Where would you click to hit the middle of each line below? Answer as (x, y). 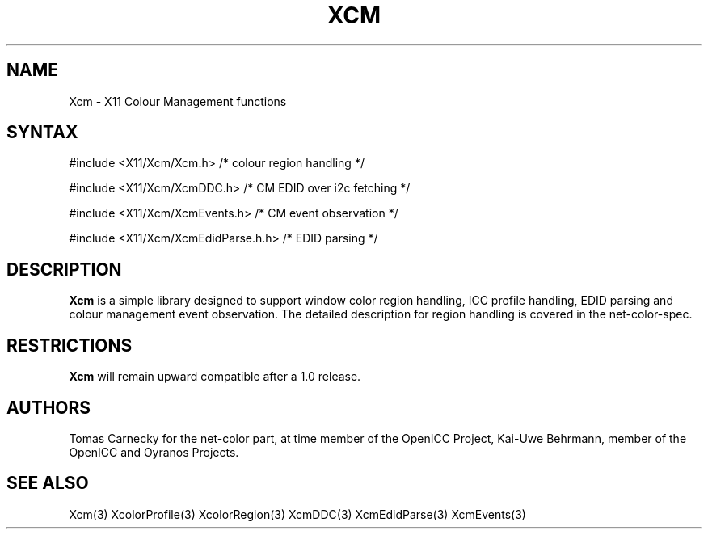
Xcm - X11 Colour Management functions (178, 101)
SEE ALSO (48, 483)
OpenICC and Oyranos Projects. (154, 452)
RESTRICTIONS (70, 345)
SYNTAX (42, 133)
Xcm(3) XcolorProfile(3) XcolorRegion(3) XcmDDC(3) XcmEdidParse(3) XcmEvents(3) (297, 514)
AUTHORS (49, 407)
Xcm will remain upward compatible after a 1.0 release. (215, 377)
